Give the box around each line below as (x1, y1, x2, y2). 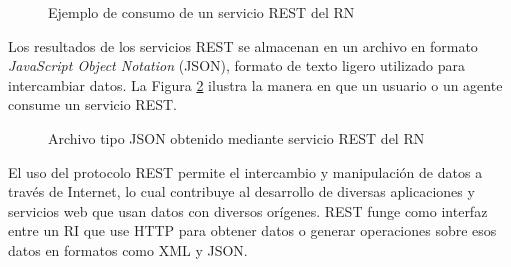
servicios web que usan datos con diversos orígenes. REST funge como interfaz (8, 200, 488, 221)
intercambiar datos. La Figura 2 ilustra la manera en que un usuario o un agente (8, 74, 503, 95)
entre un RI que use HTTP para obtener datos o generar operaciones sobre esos (8, 220, 497, 241)
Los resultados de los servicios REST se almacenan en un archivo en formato (8, 35, 478, 56)
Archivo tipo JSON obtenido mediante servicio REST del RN (48, 127, 425, 148)
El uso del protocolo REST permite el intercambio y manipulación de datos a (8, 161, 483, 182)
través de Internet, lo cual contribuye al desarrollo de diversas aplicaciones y (8, 181, 475, 202)
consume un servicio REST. (8, 94, 177, 115)
